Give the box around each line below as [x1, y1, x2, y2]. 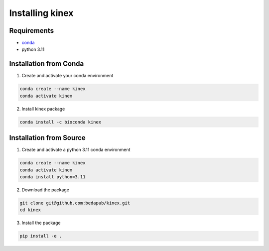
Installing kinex [9, 7, 74, 18]
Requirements [9, 26, 54, 35]
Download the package [21, 187, 70, 193]
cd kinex [19, 207, 41, 213]
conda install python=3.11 [19, 174, 86, 179]
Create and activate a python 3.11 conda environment [21, 147, 131, 153]
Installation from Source [9, 133, 86, 142]
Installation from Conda [9, 60, 84, 68]
